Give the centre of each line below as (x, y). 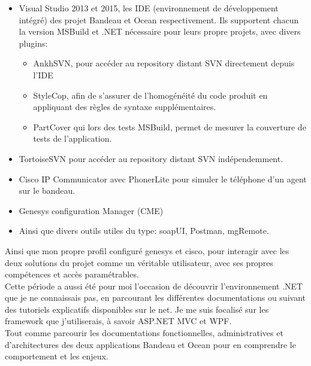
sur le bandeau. (47, 190)
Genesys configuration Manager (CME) (91, 210)
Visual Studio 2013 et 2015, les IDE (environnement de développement (149, 8)
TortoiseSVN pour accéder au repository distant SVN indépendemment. (151, 158)
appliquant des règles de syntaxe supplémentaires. (125, 107)
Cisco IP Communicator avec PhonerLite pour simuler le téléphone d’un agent (163, 179)
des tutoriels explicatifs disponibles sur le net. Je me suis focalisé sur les (137, 309)
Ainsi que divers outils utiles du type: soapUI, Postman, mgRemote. (144, 231)
